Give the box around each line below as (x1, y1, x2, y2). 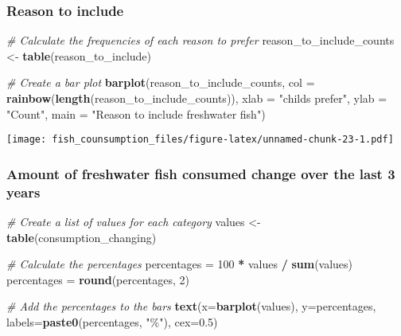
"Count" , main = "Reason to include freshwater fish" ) (6, 105, 266, 122)
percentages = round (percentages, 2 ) (6, 271, 189, 287)
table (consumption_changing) (6, 229, 157, 245)
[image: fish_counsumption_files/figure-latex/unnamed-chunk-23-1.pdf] (6, 134, 394, 146)
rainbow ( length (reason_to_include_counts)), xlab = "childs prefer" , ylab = (6, 90, 387, 106)
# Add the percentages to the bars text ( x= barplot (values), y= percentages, (6, 298, 376, 315)
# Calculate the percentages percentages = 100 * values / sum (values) (6, 256, 353, 272)
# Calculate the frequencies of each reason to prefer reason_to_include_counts (6, 32, 395, 49)
